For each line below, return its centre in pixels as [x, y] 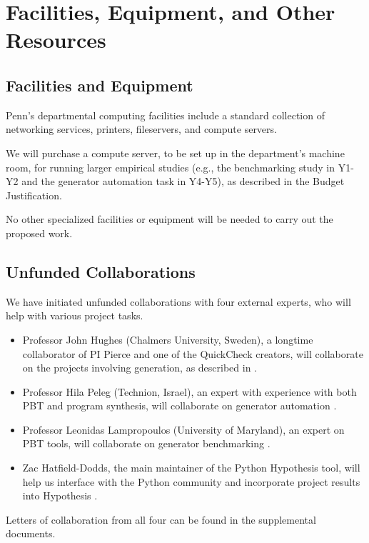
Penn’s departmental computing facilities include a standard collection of [165, 115]
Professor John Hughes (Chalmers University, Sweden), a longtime [168, 339]
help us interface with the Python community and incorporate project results [191, 481]
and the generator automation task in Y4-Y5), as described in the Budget [183, 181]
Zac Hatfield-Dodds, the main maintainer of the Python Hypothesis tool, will [191, 468]
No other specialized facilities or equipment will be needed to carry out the [170, 219]
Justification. [34, 195]
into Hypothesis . [60, 495]
